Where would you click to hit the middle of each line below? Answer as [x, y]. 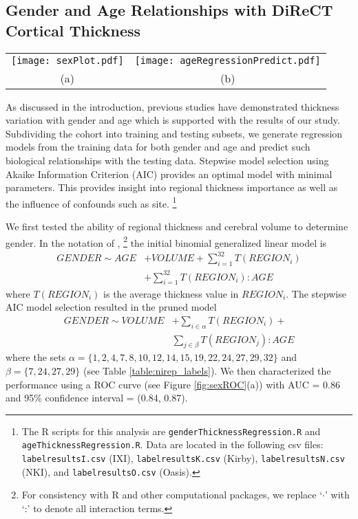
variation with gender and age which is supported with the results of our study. [173, 120]
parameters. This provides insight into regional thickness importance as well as [172, 187]
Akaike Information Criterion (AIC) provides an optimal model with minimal [169, 174]
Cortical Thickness [73, 30]
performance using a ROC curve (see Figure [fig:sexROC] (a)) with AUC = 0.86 [173, 384]
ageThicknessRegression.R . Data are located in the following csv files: [172, 444]
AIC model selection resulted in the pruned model [111, 307]
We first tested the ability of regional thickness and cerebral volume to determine [177, 226]
